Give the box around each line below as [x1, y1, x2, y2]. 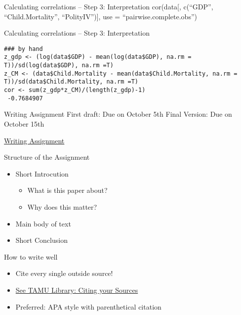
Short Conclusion [15, 235, 68, 245]
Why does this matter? [27, 201, 97, 212]
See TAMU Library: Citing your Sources [15, 284, 138, 295]
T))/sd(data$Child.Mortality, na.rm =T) [4, 78, 139, 86]
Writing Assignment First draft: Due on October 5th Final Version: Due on [4, 109, 232, 119]
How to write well [4, 251, 58, 262]
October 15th [4, 118, 44, 129]
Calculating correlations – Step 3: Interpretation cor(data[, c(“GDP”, [4, 1, 213, 11]
